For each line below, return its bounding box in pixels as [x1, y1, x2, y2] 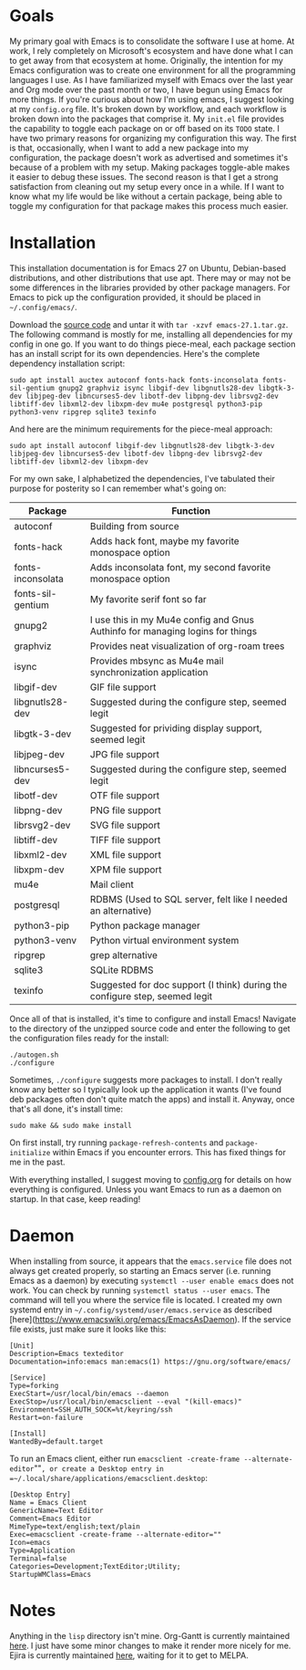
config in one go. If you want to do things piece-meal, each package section [9, 339, 296, 350]
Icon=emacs [9, 1538, 51, 1547]
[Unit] [9, 1341, 35, 1351]
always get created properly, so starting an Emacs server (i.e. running [9, 1265, 271, 1276]
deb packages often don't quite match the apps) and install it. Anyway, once [9, 1093, 295, 1104]
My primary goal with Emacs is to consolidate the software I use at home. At [9, 36, 295, 47]
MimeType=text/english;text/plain [9, 1521, 141, 1531]
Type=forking [9, 1381, 59, 1390]
